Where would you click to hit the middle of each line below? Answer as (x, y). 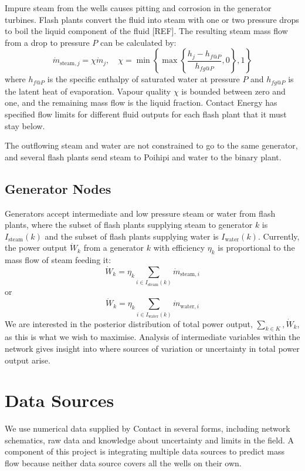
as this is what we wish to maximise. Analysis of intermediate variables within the (152, 337)
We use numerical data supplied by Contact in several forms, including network (148, 428)
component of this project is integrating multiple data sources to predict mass (145, 451)
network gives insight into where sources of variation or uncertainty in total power (152, 348)
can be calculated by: (138, 42)
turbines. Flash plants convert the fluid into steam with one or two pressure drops (152, 19)
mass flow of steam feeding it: (58, 260)
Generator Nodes (58, 188)
